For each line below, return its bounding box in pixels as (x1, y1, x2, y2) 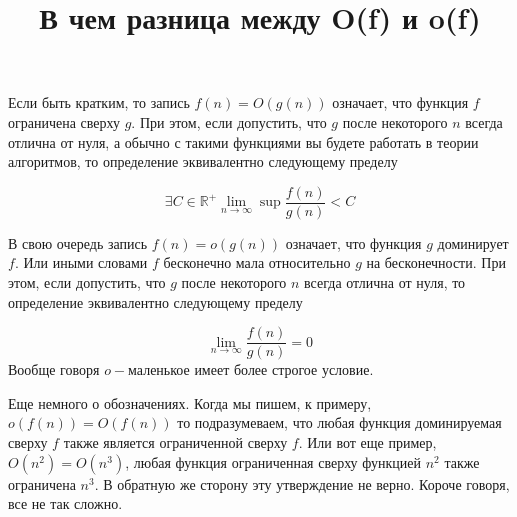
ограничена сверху (8, 111, 120, 132)
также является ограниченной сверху (63, 432, 288, 453)
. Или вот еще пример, (298, 432, 437, 453)
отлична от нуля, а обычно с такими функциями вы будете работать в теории (8, 131, 479, 152)
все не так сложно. (8, 493, 123, 514)
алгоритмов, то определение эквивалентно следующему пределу (8, 151, 398, 172)
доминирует (437, 232, 509, 253)
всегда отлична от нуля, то (304, 272, 466, 292)
